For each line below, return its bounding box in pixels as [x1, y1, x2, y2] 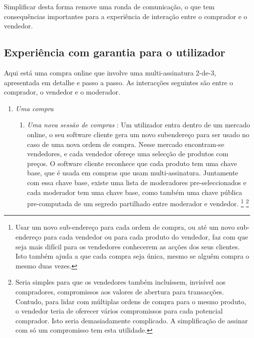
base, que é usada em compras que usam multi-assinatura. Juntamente [27, 168, 238, 178]
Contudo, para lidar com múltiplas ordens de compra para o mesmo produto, [15, 296, 247, 306]
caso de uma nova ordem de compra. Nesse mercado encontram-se [27, 139, 224, 149]
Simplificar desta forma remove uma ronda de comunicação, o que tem [4, 1, 215, 11]
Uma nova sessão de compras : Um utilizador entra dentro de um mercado [27, 120, 250, 130]
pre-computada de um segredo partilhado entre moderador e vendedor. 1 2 [27, 197, 249, 208]
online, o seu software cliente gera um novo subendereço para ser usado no [27, 129, 250, 139]
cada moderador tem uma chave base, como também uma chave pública [27, 187, 242, 197]
